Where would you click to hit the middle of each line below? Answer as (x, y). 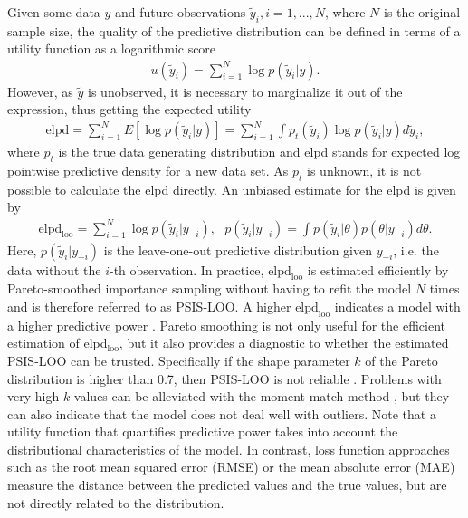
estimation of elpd (57, 343)
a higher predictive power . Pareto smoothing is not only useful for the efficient (227, 325)
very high (33, 396)
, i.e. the (416, 249)
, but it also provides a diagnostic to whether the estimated (284, 343)
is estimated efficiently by (378, 269)
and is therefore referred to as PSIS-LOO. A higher (149, 306)
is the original (422, 12)
